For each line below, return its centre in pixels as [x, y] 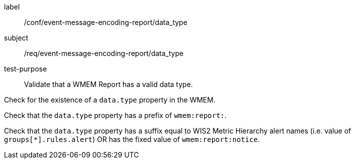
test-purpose [25, 69]
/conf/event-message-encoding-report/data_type [106, 22]
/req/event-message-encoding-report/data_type [104, 53]
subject [16, 38]
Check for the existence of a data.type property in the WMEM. [110, 100]
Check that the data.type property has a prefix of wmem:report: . [115, 115]
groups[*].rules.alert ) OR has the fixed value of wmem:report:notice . [132, 139]
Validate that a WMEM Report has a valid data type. [108, 84]
